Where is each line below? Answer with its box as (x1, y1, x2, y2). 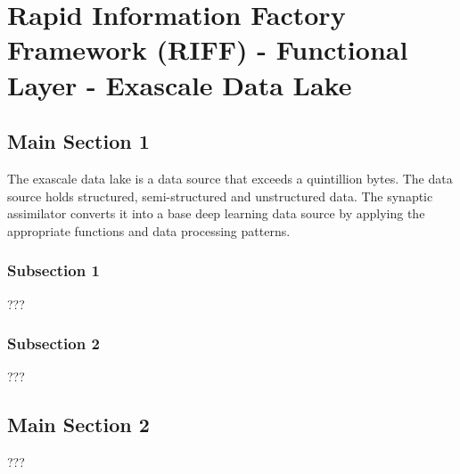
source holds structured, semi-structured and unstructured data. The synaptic (7, 186, 433, 205)
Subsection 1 (7, 259, 100, 282)
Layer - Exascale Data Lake (7, 66, 352, 102)
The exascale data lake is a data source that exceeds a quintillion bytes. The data (7, 168, 453, 187)
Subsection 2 (7, 332, 100, 355)
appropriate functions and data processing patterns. (7, 221, 291, 240)
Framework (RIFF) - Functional (7, 31, 408, 68)
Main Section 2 (7, 411, 150, 438)
